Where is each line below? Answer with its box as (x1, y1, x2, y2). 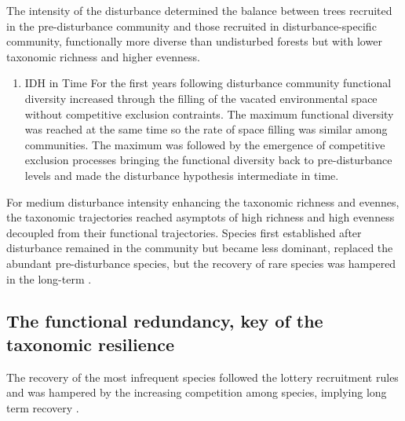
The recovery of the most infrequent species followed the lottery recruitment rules (6, 368, 399, 385)
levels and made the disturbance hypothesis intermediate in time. (24, 167, 339, 183)
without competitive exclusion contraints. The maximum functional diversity (24, 105, 394, 122)
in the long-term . (6, 270, 92, 287)
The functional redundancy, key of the (6, 309, 323, 333)
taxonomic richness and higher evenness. (6, 48, 200, 64)
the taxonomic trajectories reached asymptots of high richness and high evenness (6, 209, 395, 225)
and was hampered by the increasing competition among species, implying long (6, 384, 387, 401)
